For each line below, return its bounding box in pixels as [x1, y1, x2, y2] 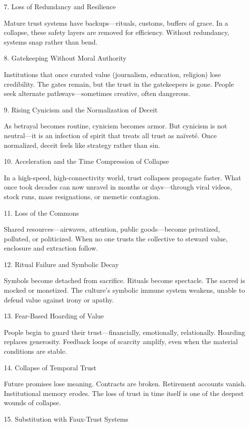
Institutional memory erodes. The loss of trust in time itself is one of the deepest [4, 388, 244, 398]
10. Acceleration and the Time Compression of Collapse [4, 156, 169, 166]
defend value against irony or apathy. [4, 294, 114, 304]
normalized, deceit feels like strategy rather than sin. [4, 140, 160, 150]
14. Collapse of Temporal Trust [4, 362, 96, 372]
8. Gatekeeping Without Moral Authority [4, 53, 126, 63]
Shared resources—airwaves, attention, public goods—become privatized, [4, 224, 220, 234]
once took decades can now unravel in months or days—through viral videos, [4, 182, 232, 192]
